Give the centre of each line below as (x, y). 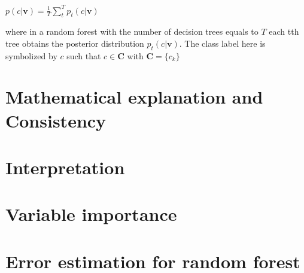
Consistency (56, 120)
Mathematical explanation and (134, 97)
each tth (284, 31)
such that (84, 55)
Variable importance (91, 214)
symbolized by (31, 55)
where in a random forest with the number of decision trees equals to (132, 31)
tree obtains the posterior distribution (75, 43)
